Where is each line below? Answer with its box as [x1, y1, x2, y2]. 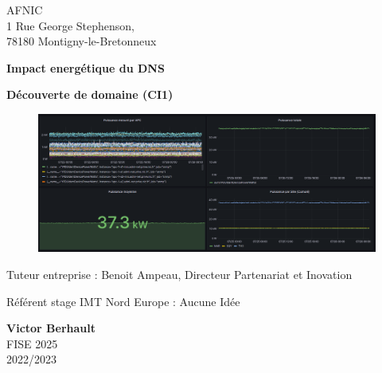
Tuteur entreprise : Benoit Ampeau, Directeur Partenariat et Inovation [6, 266, 353, 283]
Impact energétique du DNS [6, 59, 165, 76]
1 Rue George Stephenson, [6, 17, 135, 33]
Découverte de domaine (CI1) [6, 86, 173, 103]
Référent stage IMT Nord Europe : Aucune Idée [6, 293, 240, 309]
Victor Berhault [6, 320, 95, 336]
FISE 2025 [6, 335, 58, 351]
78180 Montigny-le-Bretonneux [6, 33, 157, 49]
